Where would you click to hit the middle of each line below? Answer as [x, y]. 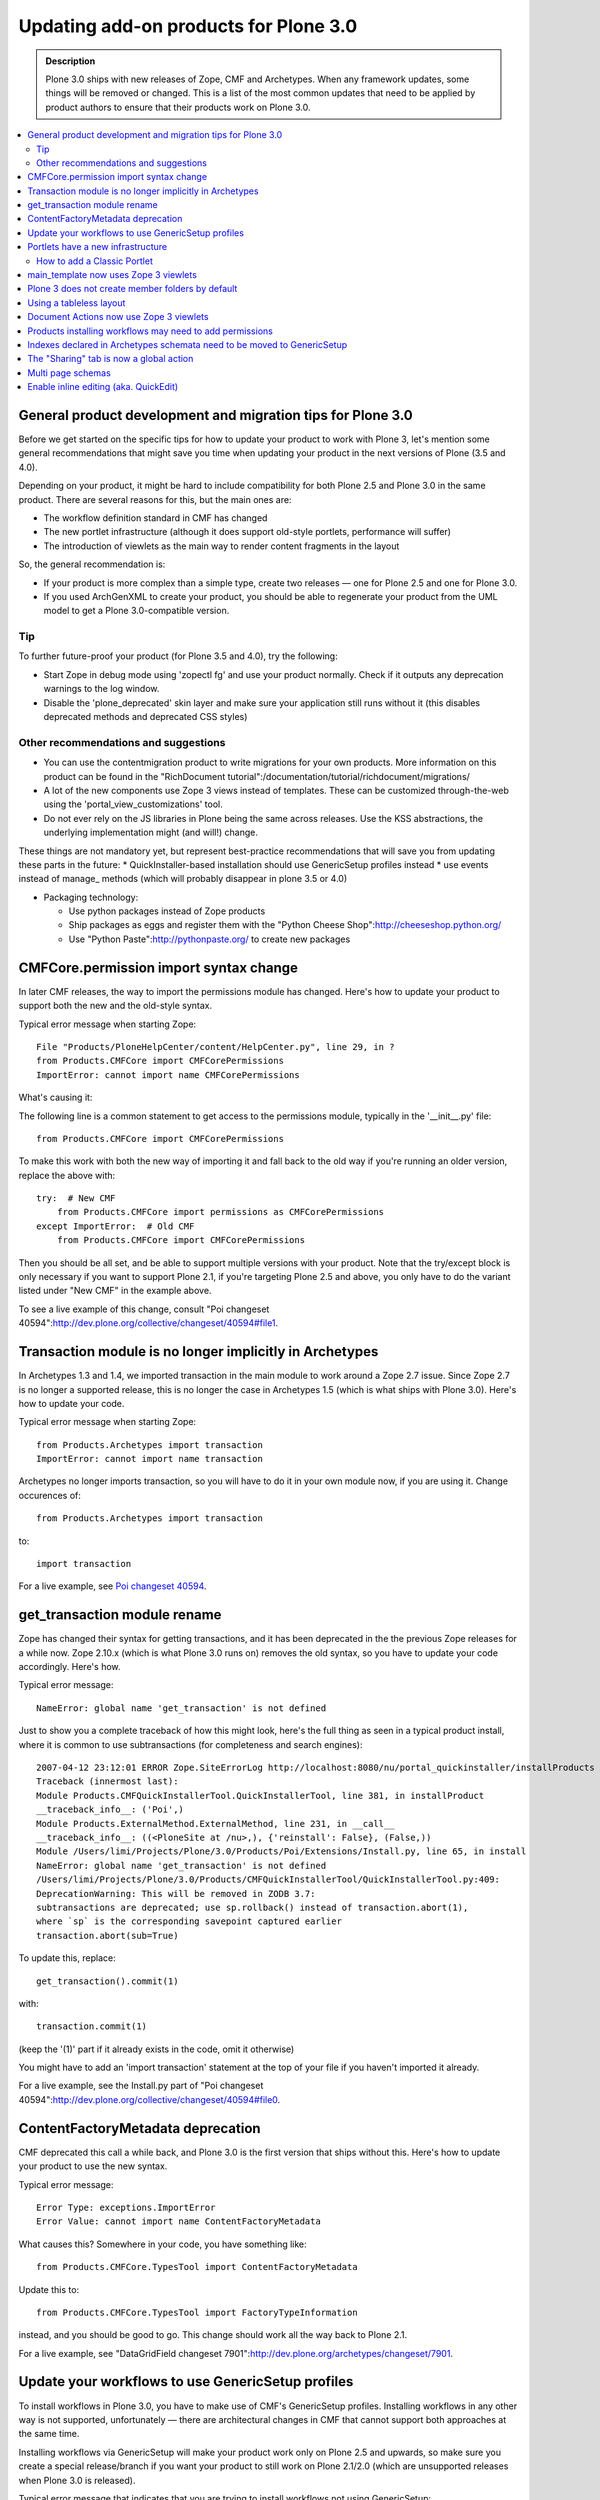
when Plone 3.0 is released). [77, 2480]
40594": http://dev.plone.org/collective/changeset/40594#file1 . [148, 1323]
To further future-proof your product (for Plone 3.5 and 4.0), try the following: [178, 656]
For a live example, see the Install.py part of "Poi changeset [141, 2086]
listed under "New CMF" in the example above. [115, 1291]
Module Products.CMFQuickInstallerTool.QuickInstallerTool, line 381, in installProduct [260, 1795]
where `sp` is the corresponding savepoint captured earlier [189, 1921]
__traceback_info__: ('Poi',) [110, 1809]
